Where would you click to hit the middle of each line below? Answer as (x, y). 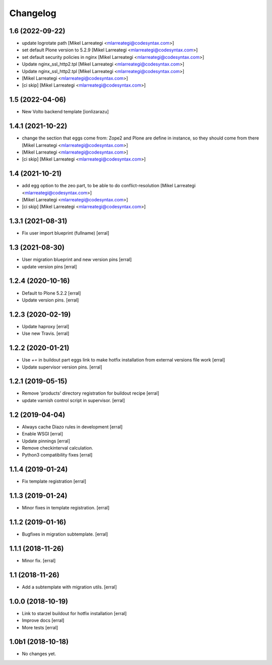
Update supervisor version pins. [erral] (62, 367)
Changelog (33, 13)
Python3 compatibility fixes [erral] (57, 455)
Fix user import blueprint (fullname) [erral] (65, 233)
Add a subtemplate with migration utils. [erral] (69, 587)
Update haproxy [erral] (46, 326)
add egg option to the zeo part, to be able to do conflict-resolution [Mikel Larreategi (109, 186)
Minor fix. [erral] (39, 560)
